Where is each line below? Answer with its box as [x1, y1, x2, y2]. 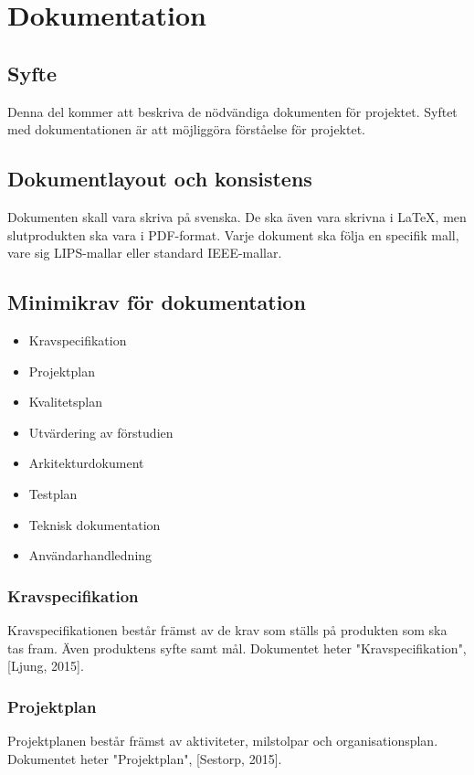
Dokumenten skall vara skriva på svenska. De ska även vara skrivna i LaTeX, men [7, 207, 467, 226]
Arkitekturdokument [28, 453, 144, 472]
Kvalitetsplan [28, 392, 103, 411]
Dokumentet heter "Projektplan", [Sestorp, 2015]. [7, 748, 282, 768]
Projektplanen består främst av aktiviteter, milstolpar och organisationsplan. [7, 730, 438, 749]
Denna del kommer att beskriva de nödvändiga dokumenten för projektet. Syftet [7, 101, 458, 121]
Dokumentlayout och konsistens [7, 165, 312, 193]
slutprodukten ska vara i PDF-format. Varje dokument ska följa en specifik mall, [7, 225, 459, 244]
